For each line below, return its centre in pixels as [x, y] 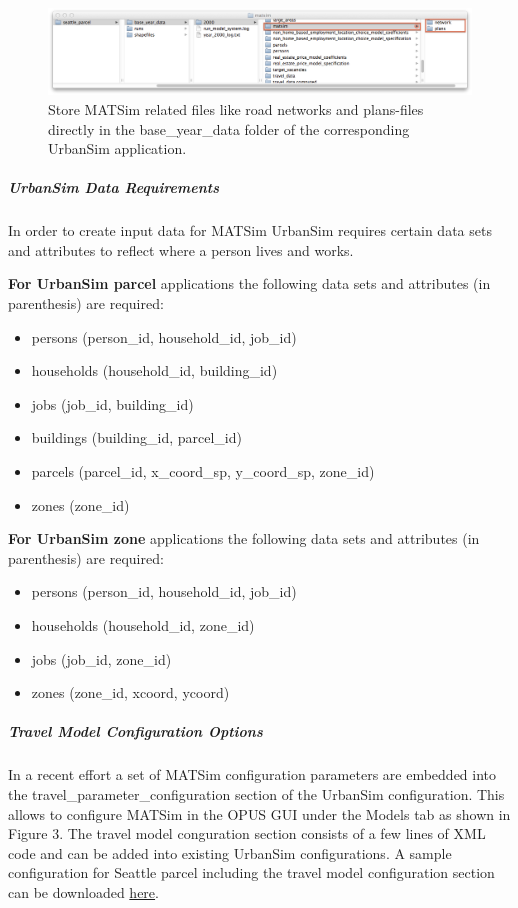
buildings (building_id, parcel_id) [136, 437]
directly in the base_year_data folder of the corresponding [229, 128]
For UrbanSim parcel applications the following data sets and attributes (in [249, 283]
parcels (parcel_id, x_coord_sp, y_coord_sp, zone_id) [203, 471]
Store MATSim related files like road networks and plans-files [236, 108]
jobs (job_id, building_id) [112, 403]
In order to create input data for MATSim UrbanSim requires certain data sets [250, 230]
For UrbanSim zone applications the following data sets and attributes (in [244, 538]
